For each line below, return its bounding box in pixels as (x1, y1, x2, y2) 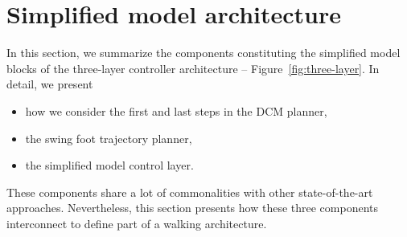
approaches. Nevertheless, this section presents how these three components (6, 199, 378, 216)
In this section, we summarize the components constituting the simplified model (6, 44, 401, 61)
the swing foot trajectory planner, (25, 129, 192, 146)
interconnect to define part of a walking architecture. (6, 215, 267, 231)
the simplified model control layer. (25, 157, 194, 174)
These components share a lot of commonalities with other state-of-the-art (6, 183, 373, 200)
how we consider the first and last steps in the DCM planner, (25, 102, 327, 119)
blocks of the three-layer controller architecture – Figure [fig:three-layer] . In (6, 59, 380, 76)
